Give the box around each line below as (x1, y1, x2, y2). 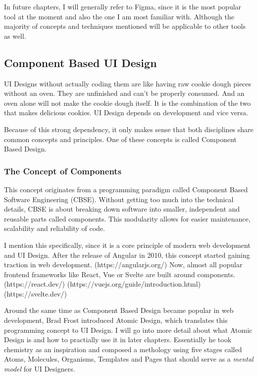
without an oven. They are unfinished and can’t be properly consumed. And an (4, 88, 245, 98)
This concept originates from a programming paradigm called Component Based (4, 184, 248, 194)
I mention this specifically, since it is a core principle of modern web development (4, 239, 251, 250)
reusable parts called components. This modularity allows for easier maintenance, (4, 213, 251, 224)
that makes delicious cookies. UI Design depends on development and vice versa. (4, 107, 248, 118)
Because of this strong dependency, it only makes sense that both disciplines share (4, 124, 254, 134)
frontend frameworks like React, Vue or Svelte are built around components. (4, 269, 235, 279)
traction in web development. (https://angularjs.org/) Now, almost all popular (4, 259, 243, 270)
